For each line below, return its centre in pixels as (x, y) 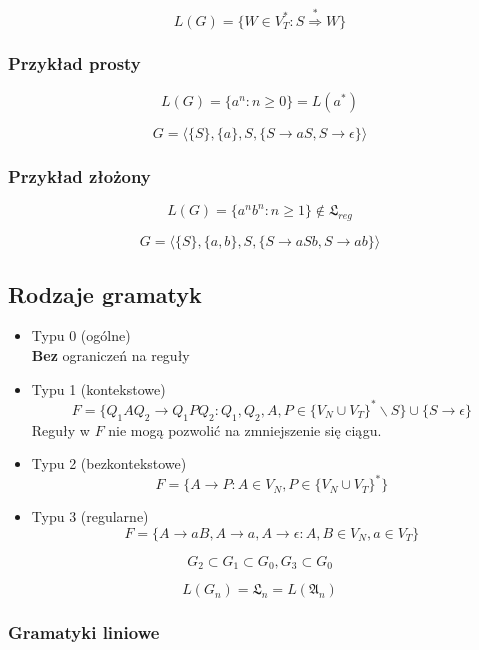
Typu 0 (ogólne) (81, 335)
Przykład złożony (79, 175)
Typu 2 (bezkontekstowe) (109, 463)
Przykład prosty (74, 63)
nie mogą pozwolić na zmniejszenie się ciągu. (245, 429)
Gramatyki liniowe (84, 632)
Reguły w (60, 429)
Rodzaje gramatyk (105, 293)
